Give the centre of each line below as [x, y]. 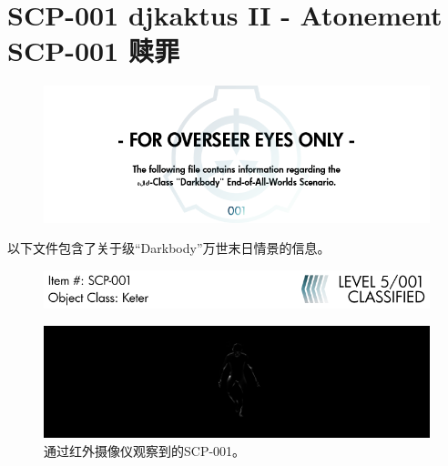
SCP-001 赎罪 [93, 51]
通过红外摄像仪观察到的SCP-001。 [145, 450]
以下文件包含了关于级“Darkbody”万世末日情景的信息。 [169, 248]
